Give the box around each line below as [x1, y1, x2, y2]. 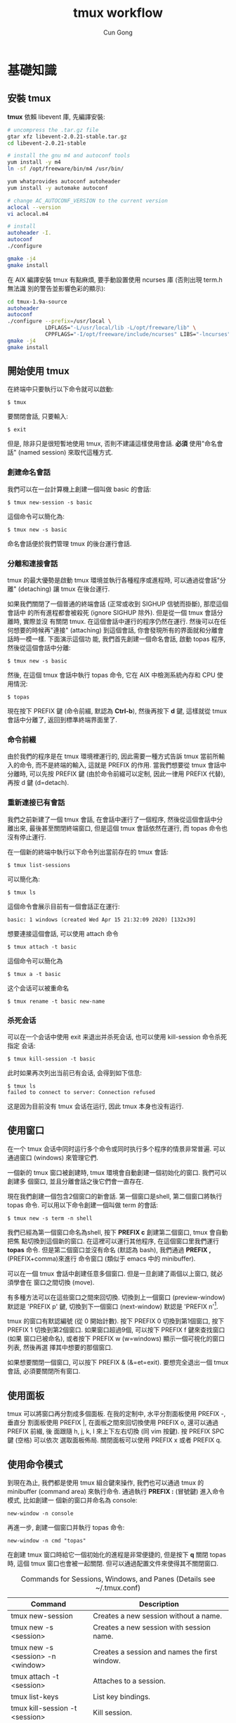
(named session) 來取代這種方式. [18, 448, 114, 457]
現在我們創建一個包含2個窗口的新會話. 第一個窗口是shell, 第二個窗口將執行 [7, 1192, 223, 1200]
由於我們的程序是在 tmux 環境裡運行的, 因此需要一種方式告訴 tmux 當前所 [7, 752, 219, 760]
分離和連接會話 [7, 559, 58, 568]
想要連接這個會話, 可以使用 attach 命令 [7, 929, 119, 937]
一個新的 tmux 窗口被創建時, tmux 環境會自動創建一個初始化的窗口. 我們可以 [7, 1168, 227, 1176]
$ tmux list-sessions [7, 861, 71, 869]
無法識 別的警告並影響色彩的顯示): [7, 284, 106, 292]
